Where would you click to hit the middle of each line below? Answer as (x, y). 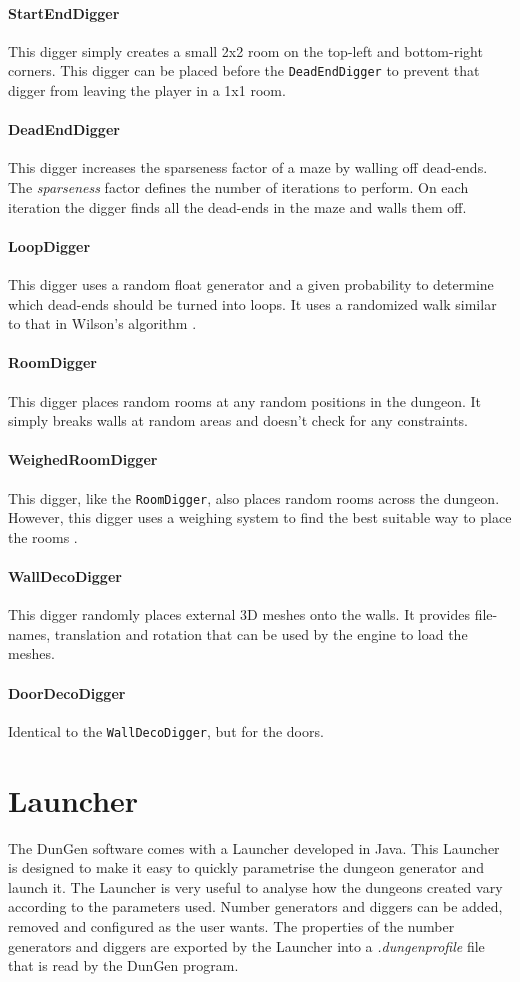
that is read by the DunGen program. (123, 965)
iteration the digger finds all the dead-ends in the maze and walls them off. (237, 206)
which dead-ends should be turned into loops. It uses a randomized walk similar (252, 303)
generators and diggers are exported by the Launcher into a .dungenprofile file (246, 945)
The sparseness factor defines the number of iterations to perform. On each (238, 187)
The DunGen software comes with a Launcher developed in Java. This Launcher (254, 847)
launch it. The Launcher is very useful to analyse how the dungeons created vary (255, 886)
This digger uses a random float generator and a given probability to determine (251, 284)
